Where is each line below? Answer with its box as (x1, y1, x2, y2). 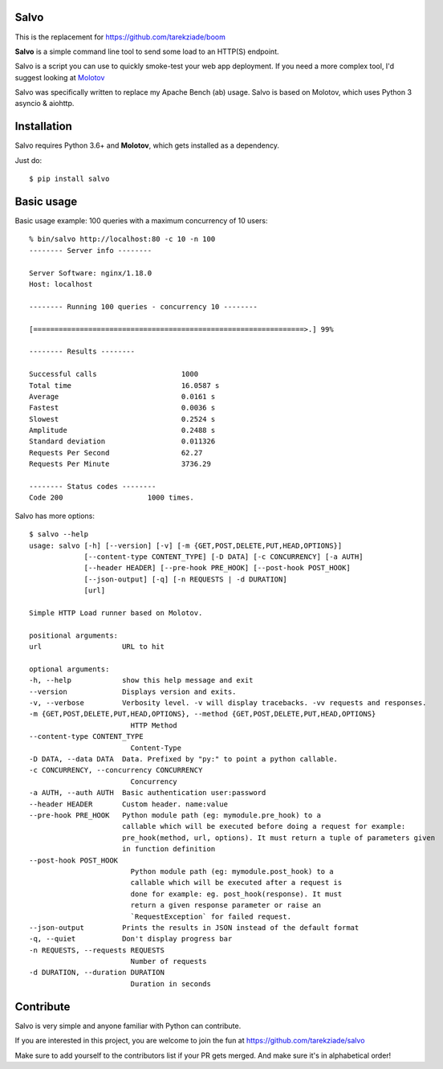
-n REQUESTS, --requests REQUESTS (29, 945, 165, 955)
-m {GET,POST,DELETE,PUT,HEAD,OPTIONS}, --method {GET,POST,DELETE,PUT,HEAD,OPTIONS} (29, 709, 376, 719)
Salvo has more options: (14, 511, 96, 520)
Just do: (14, 155, 43, 165)
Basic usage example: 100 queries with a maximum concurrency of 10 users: (14, 216, 268, 226)
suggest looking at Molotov (14, 72, 105, 82)
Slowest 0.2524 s (29, 414, 216, 423)
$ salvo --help (29, 530, 89, 539)
